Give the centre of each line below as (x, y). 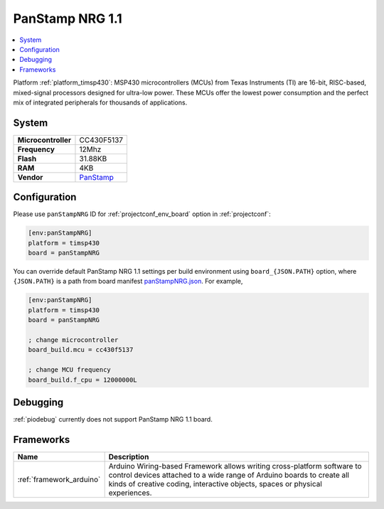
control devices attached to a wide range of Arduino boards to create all (229, 475)
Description (129, 456)
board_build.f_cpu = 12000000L (83, 380)
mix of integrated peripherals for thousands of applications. (100, 102)
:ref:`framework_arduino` (59, 479)
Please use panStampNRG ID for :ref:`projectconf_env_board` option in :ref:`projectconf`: (142, 214)
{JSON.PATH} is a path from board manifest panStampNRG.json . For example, (128, 282)
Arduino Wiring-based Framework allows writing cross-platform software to (235, 466)
